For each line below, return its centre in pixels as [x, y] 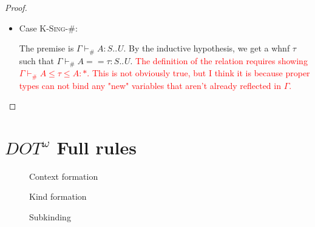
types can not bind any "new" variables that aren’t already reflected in [150, 85]
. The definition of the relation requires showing [219, 60]
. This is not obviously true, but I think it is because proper [198, 73]
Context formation [64, 176]
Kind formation [58, 196]
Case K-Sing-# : [48, 28]
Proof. [16, 7]
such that [37, 60]
